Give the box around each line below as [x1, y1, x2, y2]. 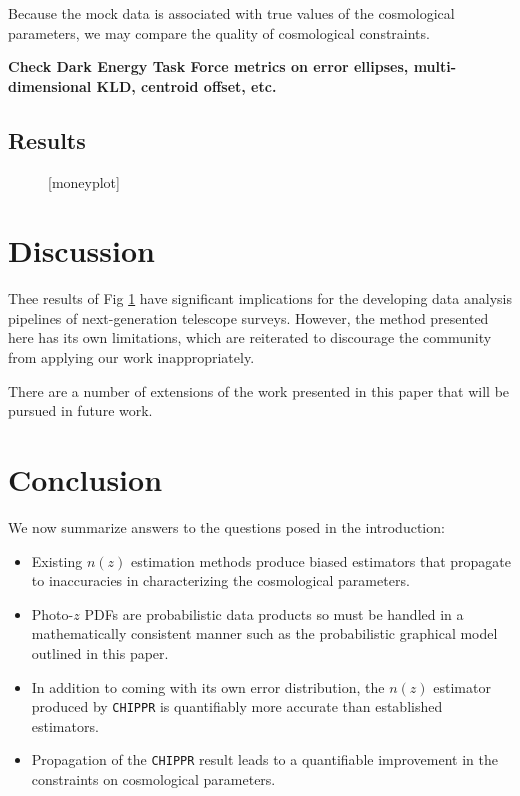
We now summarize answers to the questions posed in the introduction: [8, 516, 445, 537]
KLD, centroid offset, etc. [96, 75, 277, 96]
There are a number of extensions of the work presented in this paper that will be [8, 380, 510, 401]
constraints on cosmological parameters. [31, 769, 276, 790]
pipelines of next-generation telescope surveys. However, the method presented [8, 307, 489, 328]
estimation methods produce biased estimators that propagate [130, 550, 512, 571]
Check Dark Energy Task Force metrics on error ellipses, [8, 56, 409, 77]
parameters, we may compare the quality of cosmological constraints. [8, 22, 430, 43]
